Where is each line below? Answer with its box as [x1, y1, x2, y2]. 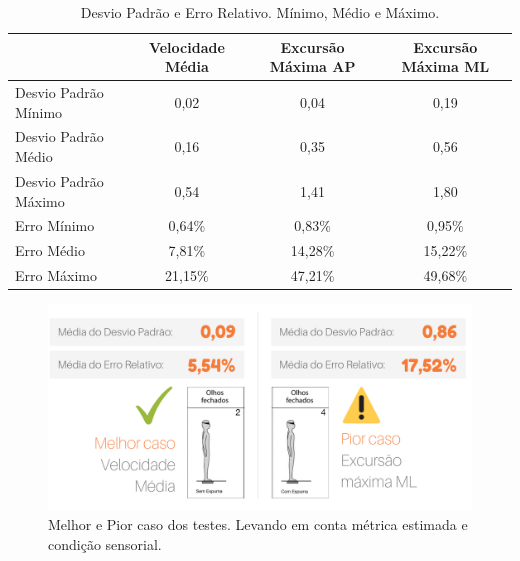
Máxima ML [401, 56, 490, 77]
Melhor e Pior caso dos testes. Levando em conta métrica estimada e [48, 513, 468, 534]
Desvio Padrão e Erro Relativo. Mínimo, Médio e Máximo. [80, 2, 440, 22]
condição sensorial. [48, 533, 162, 554]
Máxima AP [269, 56, 356, 77]
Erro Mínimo [15, 215, 95, 236]
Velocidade [148, 36, 225, 57]
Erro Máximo [15, 265, 97, 286]
